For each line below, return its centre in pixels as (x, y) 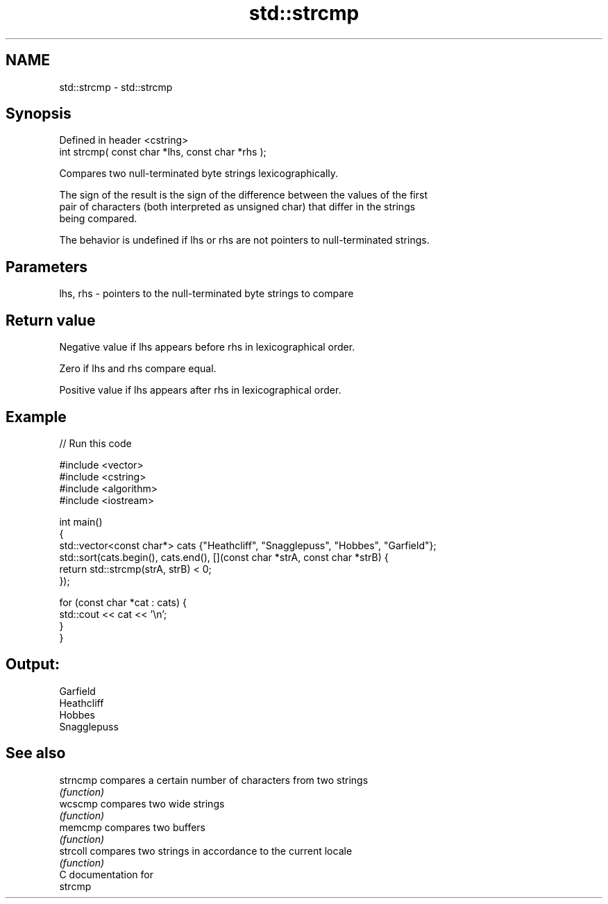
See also (36, 753)
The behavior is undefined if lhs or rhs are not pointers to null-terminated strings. (244, 240)
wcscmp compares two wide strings (142, 803)
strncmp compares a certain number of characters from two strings (214, 780)
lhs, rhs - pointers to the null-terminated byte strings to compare (206, 294)
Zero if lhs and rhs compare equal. (138, 369)
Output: (33, 664)
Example (36, 417)
